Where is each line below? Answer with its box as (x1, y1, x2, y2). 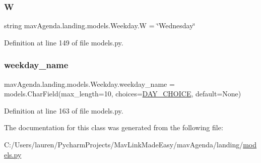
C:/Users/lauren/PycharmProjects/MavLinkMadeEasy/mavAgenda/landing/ (4, 139, 243, 149)
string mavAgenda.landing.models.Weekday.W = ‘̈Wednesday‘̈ (4, 20, 195, 31)
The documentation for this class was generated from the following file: (4, 122, 223, 133)
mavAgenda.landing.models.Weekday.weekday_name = (4, 78, 175, 89)
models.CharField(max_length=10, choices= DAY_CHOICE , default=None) (4, 88, 241, 99)
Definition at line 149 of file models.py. (4, 37, 123, 47)
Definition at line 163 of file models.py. (4, 105, 123, 116)
